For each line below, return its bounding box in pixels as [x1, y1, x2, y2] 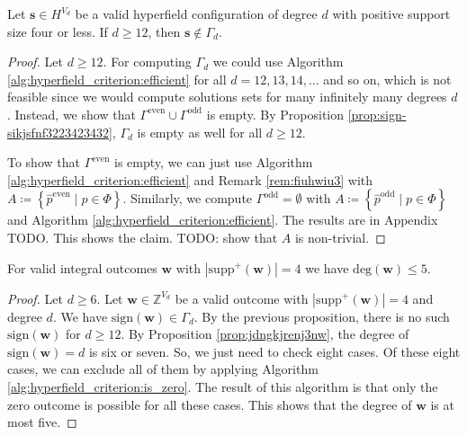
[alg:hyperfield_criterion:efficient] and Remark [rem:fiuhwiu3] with [7, 170, 373, 189]
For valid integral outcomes [7, 258, 157, 277]
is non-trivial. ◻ [294, 227, 386, 246]
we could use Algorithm [212, 52, 344, 71]
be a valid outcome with [175, 289, 309, 307]
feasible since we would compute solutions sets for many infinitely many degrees [7, 87, 447, 106]
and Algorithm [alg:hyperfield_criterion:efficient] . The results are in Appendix [7, 210, 438, 229]
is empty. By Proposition [206, 104, 345, 123]
